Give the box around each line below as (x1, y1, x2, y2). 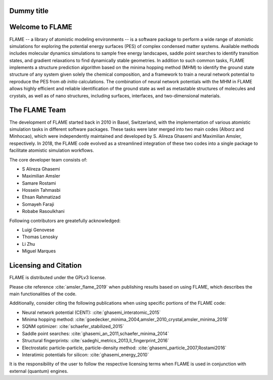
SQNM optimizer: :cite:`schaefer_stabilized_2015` (22, 323, 124, 330)
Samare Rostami (22, 180, 56, 186)
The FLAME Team (9, 106, 66, 115)
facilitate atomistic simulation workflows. (9, 147, 95, 153)
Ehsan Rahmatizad (22, 194, 61, 200)
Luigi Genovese (22, 227, 55, 233)
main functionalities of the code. (9, 291, 77, 297)
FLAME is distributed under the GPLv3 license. (9, 275, 106, 281)
